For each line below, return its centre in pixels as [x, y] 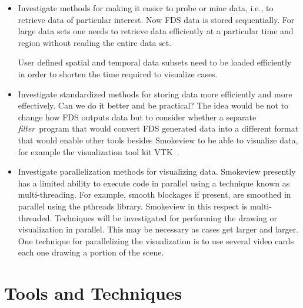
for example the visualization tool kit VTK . [99, 151]
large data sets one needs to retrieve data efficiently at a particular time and [156, 31]
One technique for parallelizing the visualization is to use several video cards [156, 240]
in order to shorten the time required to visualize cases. [118, 73]
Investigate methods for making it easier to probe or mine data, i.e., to [146, 8]
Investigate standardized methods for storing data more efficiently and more [155, 94]
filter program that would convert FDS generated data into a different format [158, 128]
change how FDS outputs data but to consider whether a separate [137, 117]
